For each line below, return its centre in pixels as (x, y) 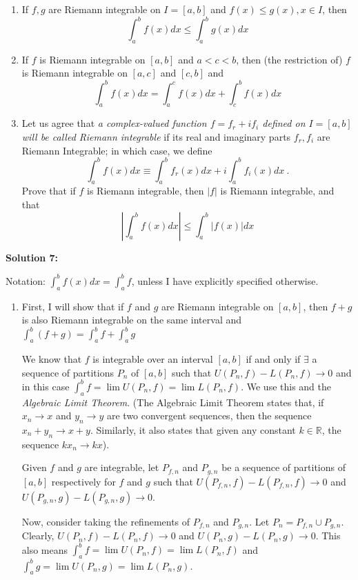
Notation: (26, 280)
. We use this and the (286, 386)
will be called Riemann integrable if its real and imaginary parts (156, 136)
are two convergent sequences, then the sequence (209, 416)
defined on (284, 123)
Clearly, (38, 536)
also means (45, 549)
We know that (52, 359)
